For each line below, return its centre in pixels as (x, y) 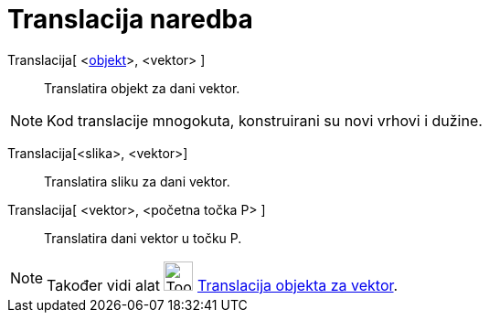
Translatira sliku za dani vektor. (137, 181)
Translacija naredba (130, 19)
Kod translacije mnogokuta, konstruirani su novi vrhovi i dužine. (265, 120)
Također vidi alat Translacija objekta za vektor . (223, 285)
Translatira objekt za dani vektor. (142, 88)
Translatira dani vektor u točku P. (143, 238)
